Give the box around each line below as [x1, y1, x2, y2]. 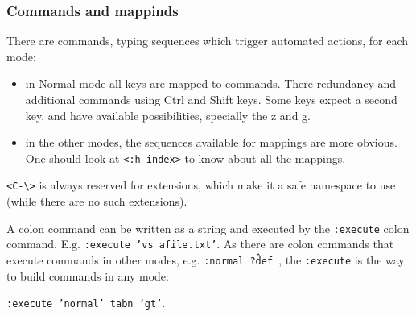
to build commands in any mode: [6, 267, 169, 284]
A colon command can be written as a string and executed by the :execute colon [6, 219, 410, 236]
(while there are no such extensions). [6, 193, 187, 210]
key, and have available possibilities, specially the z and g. [25, 106, 311, 123]
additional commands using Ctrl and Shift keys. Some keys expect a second [25, 91, 397, 107]
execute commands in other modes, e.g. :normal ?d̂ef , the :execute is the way [6, 252, 405, 268]
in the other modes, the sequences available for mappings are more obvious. [25, 134, 397, 151]
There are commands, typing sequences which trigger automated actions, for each [6, 32, 409, 49]
